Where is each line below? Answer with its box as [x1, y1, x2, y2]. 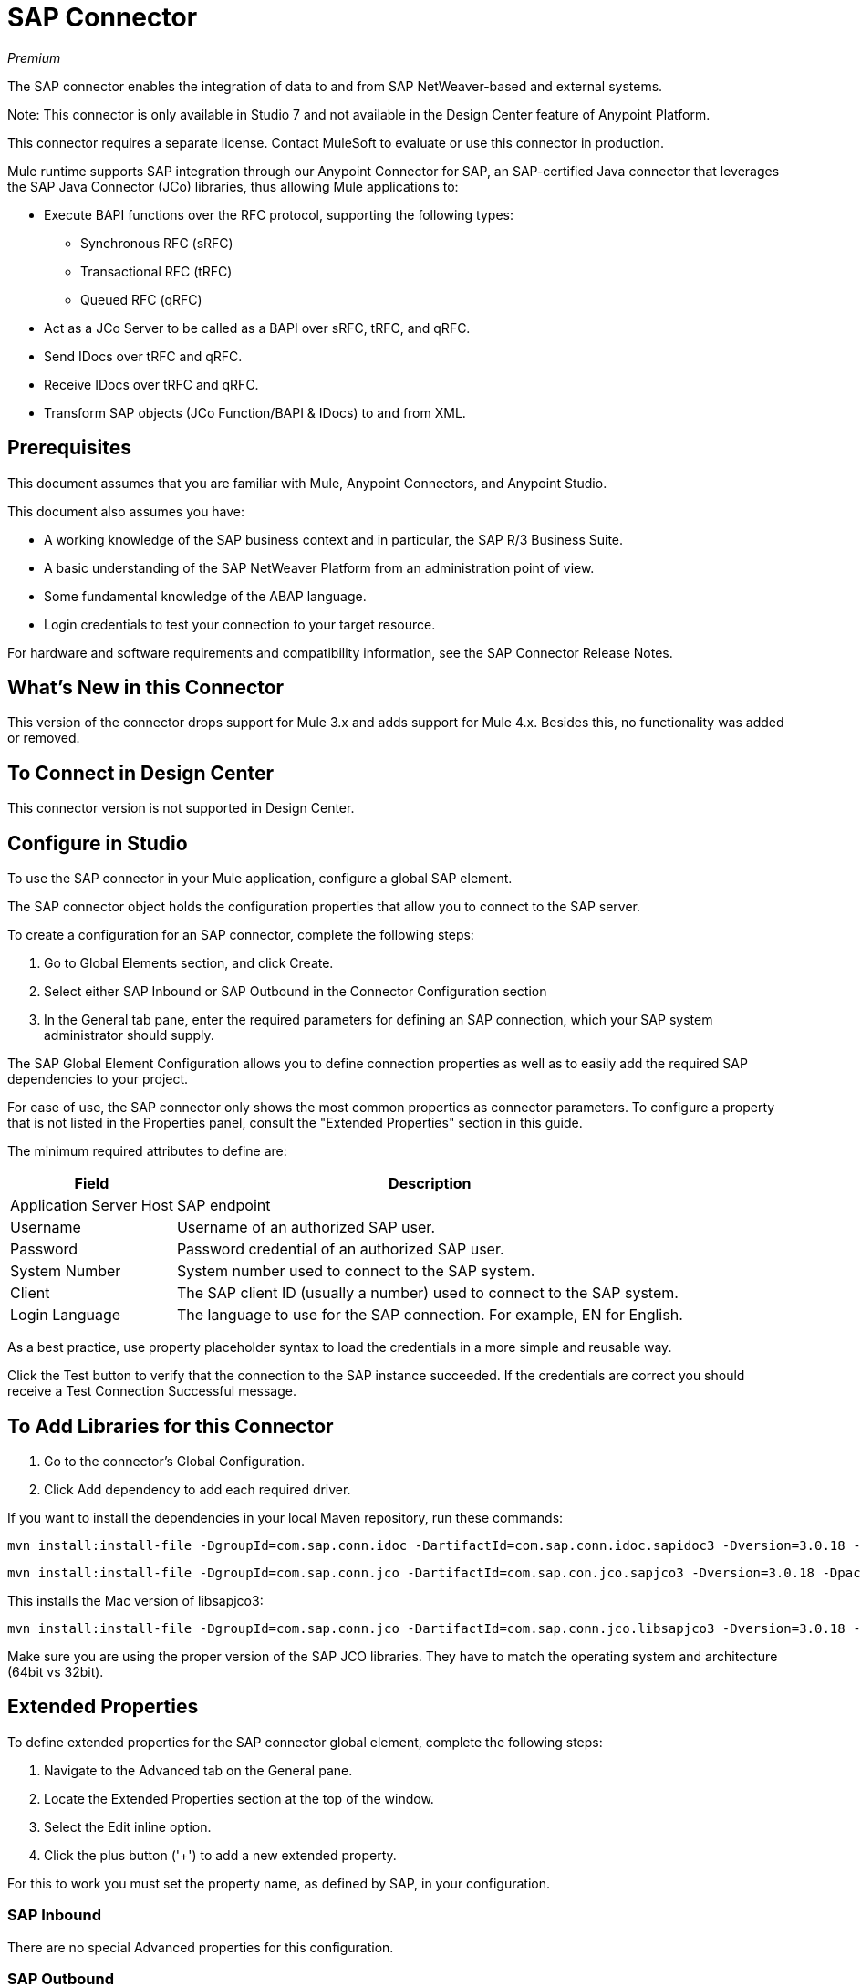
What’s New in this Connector [7, 676, 285, 700]
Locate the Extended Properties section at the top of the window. [44, 1790, 434, 1806]
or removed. [7, 730, 80, 746]
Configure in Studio [7, 831, 188, 855]
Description [389, 1174, 472, 1193]
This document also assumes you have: [7, 503, 245, 519]
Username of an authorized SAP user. [176, 1218, 435, 1237]
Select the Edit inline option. [44, 1818, 212, 1835]
